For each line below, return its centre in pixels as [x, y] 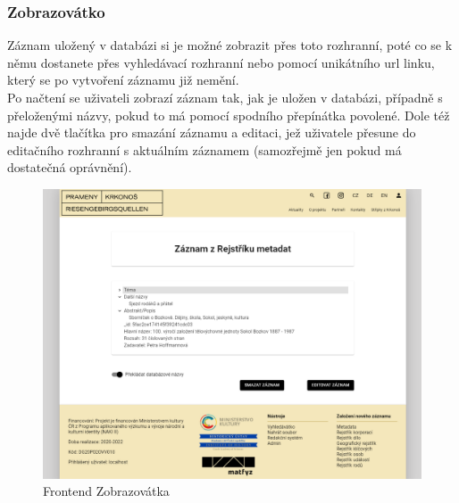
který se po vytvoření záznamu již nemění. [123, 80]
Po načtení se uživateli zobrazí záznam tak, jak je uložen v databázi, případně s [225, 97]
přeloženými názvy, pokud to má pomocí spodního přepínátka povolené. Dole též [229, 115]
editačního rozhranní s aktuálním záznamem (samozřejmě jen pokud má [204, 149]
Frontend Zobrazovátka [106, 491]
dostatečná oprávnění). [70, 167]
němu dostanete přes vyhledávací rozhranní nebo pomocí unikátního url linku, [221, 62]
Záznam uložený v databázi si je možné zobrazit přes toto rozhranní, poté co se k [230, 45]
